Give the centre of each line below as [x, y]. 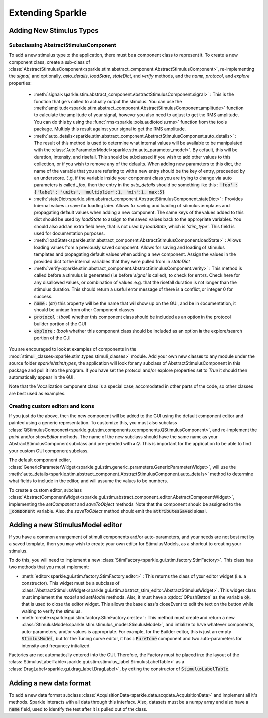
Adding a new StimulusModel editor [66, 525]
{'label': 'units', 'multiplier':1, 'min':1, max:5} [100, 192]
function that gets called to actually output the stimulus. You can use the [108, 101]
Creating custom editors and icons [52, 406]
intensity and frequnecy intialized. [56, 646]
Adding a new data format [50, 683]
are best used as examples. [37, 393]
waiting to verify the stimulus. [52, 611]
